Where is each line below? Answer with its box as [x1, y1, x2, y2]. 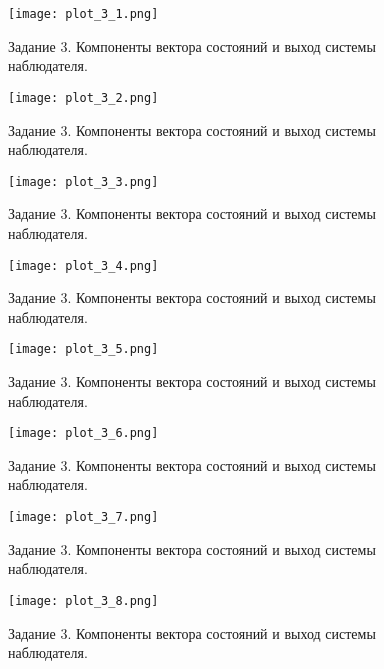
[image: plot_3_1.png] [8, 7, 159, 21]
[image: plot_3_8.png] [8, 593, 159, 608]
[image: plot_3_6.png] [8, 426, 159, 441]
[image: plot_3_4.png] [8, 258, 159, 273]
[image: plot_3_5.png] [8, 342, 159, 357]
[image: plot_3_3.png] [8, 174, 159, 189]
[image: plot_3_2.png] [8, 90, 159, 105]
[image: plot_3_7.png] [8, 510, 159, 525]
